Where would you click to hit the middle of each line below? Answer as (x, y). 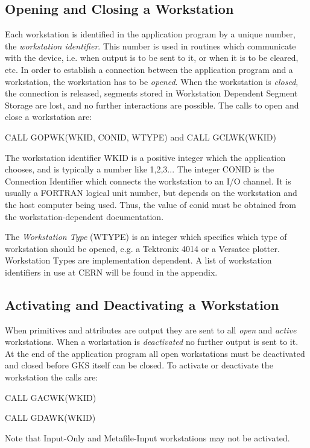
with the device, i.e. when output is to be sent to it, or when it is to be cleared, (152, 58)
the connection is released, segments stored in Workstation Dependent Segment (151, 93)
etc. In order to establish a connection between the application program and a (149, 69)
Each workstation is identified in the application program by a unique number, (150, 34)
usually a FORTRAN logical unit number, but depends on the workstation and (151, 193)
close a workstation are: (49, 117)
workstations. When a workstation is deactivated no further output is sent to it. (152, 342)
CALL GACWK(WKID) (51, 397)
